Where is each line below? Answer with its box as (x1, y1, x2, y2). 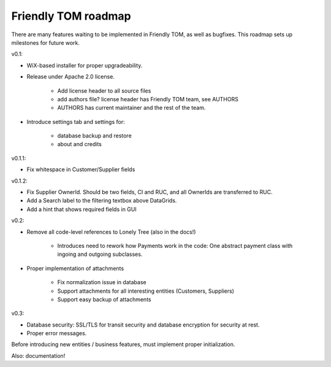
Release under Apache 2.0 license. (26, 73, 115, 80)
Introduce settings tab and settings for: (26, 118, 125, 125)
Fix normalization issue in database (57, 279, 146, 286)
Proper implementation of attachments (26, 265, 124, 272)
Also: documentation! (11, 352, 66, 359)
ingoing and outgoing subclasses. (57, 250, 143, 258)
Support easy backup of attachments (57, 295, 151, 303)
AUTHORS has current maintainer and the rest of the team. (57, 104, 206, 112)
